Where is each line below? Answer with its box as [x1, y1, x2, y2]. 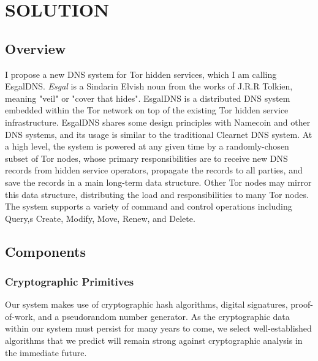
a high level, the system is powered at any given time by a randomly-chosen [5, 140, 289, 153]
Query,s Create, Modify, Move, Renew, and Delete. [5, 211, 195, 224]
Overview [5, 39, 66, 58]
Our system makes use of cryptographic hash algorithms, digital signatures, [5, 298, 288, 311]
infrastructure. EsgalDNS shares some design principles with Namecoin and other [5, 115, 311, 128]
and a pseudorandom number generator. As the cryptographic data [38, 310, 290, 322]
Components [5, 241, 86, 260]
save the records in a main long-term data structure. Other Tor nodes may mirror [5, 175, 312, 188]
